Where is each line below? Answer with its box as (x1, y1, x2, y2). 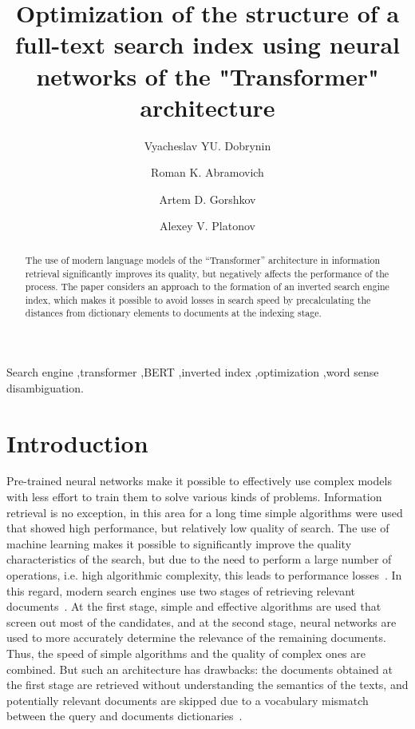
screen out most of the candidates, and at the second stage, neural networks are (6, 613, 397, 630)
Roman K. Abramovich (151, 164, 264, 181)
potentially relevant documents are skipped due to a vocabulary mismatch (6, 691, 369, 708)
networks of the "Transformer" (36, 59, 379, 92)
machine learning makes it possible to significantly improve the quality (6, 535, 352, 552)
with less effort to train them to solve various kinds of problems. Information (6, 488, 382, 505)
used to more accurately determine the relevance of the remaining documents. (6, 629, 386, 646)
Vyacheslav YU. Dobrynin (144, 137, 271, 153)
